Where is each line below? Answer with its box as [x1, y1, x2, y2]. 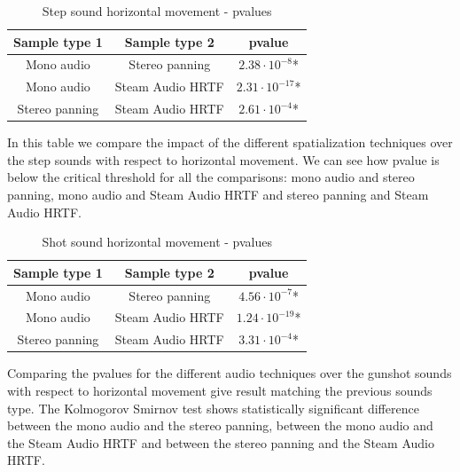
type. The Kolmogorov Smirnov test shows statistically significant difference [7, 398, 419, 417]
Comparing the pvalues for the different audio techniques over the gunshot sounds [7, 364, 452, 382]
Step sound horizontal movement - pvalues [42, 2, 272, 20]
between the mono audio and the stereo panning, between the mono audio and [7, 416, 433, 435]
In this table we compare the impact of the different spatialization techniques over [7, 133, 453, 152]
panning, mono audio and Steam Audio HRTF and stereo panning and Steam [7, 185, 429, 203]
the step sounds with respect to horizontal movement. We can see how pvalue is [7, 150, 440, 169]
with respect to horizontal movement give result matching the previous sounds [7, 382, 433, 399]
